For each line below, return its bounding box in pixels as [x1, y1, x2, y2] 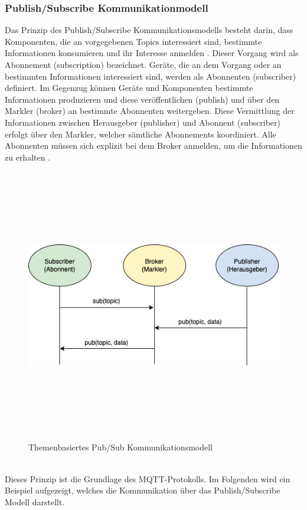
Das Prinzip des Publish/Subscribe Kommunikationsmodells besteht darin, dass [5, 24, 293, 36]
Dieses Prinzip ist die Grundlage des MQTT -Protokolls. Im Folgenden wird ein [5, 472, 290, 485]
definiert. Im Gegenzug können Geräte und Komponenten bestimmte [5, 81, 253, 94]
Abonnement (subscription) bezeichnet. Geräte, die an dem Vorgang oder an [5, 58, 282, 70]
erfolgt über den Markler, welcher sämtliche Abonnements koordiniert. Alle [5, 127, 276, 140]
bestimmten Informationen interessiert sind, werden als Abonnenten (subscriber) [5, 70, 296, 82]
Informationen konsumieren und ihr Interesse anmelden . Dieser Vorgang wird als [5, 47, 299, 59]
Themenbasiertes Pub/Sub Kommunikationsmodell [28, 441, 213, 453]
